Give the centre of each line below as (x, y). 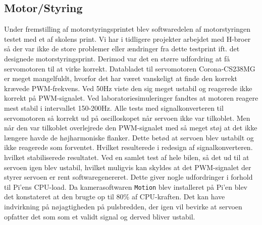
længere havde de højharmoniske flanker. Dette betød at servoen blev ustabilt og (129, 137)
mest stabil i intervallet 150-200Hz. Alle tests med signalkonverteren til (114, 107)
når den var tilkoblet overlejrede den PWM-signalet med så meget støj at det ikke (131, 128)
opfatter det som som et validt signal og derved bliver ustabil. (100, 216)
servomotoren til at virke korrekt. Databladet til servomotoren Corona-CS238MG (130, 68)
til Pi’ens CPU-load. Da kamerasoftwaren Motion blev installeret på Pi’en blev (126, 186)
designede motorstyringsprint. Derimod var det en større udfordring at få (117, 58)
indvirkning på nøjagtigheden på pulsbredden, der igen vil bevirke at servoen (123, 206)
